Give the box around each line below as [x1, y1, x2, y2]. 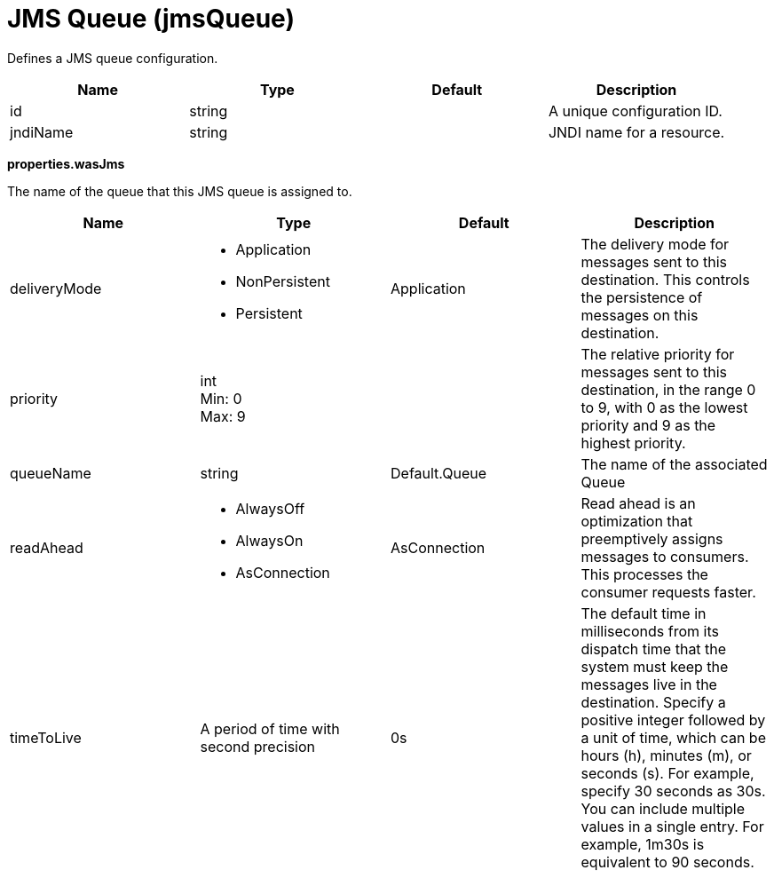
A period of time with [200, 719, 340, 738]
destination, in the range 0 [580, 380, 756, 399]
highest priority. [580, 433, 686, 452]
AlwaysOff [235, 499, 305, 518]
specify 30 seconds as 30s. [580, 781, 766, 800]
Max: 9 [200, 407, 246, 425]
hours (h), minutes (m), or [580, 746, 752, 764]
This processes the [580, 565, 708, 583]
